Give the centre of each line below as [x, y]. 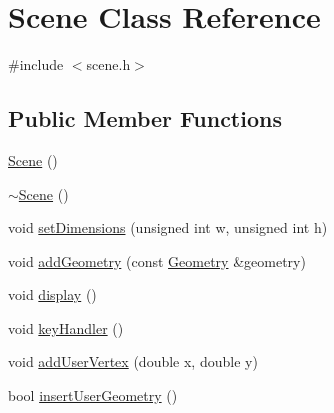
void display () [52, 294]
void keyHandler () [66, 327]
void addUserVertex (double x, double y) [133, 361]
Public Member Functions [145, 118]
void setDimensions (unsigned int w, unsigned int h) [168, 227]
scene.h [108, 64]
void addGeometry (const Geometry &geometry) [157, 260]
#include [36, 64]
